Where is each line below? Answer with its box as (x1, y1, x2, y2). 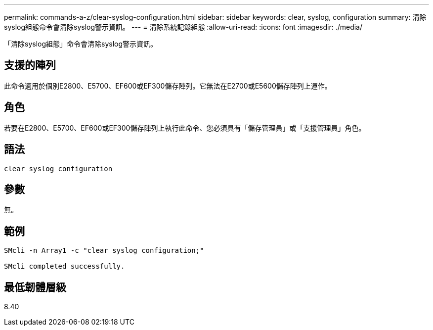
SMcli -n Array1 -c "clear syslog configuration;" (4, 246, 204, 255)
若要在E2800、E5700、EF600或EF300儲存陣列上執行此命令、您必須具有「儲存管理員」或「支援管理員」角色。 (4, 123, 366, 132)
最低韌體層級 (4, 281, 66, 293)
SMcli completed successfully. (4, 262, 125, 271)
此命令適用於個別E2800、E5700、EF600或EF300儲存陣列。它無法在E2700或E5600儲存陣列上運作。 (4, 81, 332, 90)
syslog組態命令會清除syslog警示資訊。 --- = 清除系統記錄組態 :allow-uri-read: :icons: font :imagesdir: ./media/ (4, 23, 363, 31)
